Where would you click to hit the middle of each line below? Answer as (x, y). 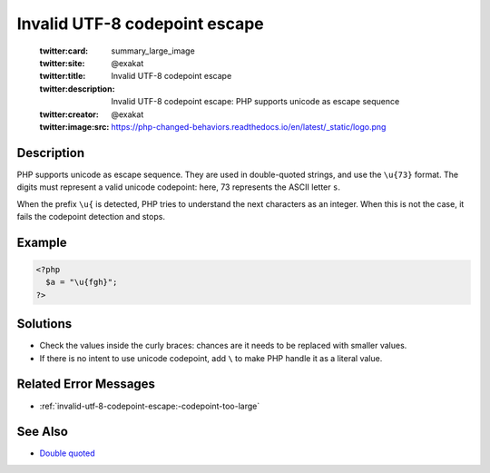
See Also (42, 432)
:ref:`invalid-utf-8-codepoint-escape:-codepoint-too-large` (150, 406)
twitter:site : (62, 63)
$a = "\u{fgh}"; (82, 282)
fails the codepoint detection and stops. (91, 216)
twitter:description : (77, 89)
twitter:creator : (69, 114)
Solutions (44, 324)
